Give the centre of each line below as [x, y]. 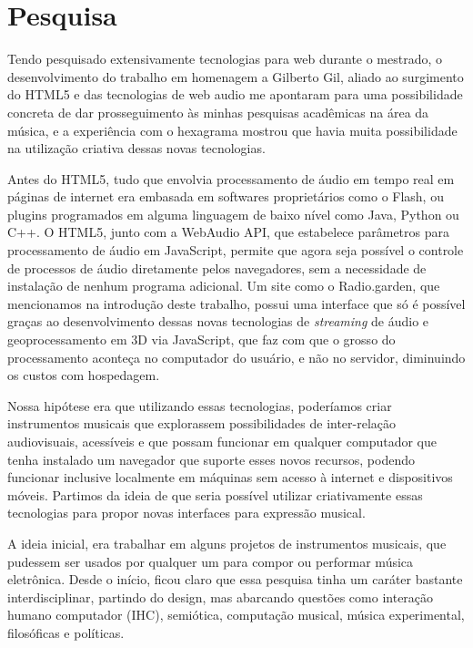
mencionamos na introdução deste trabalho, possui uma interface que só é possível [236, 303]
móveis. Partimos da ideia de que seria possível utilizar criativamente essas [215, 494]
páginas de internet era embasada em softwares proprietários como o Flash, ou [226, 196]
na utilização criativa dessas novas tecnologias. [136, 148]
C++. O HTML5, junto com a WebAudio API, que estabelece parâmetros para [228, 232]
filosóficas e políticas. [66, 632]
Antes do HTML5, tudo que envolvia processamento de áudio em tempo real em [231, 178]
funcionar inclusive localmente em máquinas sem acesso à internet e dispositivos [230, 477]
